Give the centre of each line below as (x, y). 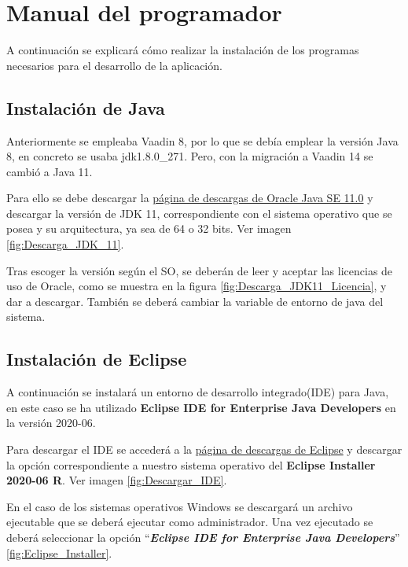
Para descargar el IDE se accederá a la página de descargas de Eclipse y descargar (204, 449)
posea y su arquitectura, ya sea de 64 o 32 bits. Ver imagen (149, 228)
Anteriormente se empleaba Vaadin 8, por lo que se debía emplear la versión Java (202, 140)
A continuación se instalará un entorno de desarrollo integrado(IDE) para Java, (198, 392)
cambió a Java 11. (50, 171)
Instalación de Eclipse (97, 359)
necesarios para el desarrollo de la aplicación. (114, 65)
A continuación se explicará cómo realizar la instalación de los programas (183, 50)
